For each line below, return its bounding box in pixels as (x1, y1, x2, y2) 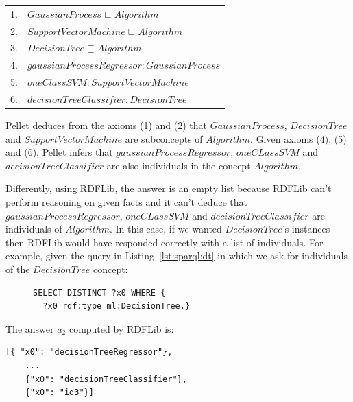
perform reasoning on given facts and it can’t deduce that (5, 195, 248, 209)
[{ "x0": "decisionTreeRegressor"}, (5, 347, 173, 357)
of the (5, 262, 30, 276)
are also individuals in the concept (106, 158, 251, 172)
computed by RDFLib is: (69, 321, 174, 335)
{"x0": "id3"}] (25, 388, 94, 398)
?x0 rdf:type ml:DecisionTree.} (42, 301, 191, 311)
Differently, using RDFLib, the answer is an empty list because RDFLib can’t (5, 181, 332, 196)
